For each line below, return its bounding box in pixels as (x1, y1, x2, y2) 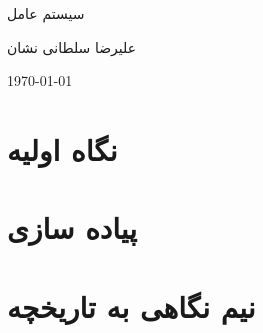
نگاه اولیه (7, 128, 118, 169)
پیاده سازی (7, 207, 138, 248)
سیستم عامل (7, 3, 85, 23)
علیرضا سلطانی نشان (7, 36, 137, 57)
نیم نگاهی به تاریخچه (7, 285, 256, 326)
